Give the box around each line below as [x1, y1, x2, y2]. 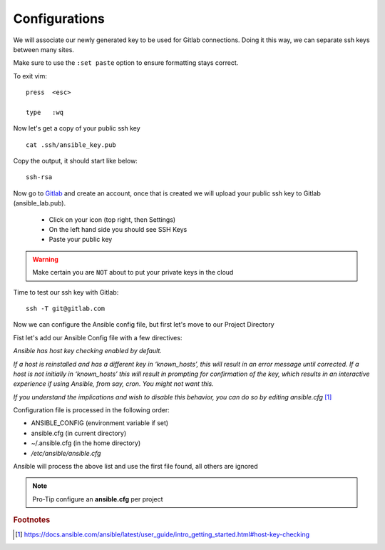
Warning [32, 255, 58, 263]
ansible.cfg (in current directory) [31, 429, 127, 437]
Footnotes [13, 515, 51, 525]
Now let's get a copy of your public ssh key [13, 124, 140, 133]
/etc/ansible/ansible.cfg [31, 449, 101, 457]
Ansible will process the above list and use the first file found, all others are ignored [13, 462, 258, 471]
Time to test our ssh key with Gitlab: [13, 287, 119, 296]
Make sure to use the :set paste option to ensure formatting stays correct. [13, 58, 239, 67]
